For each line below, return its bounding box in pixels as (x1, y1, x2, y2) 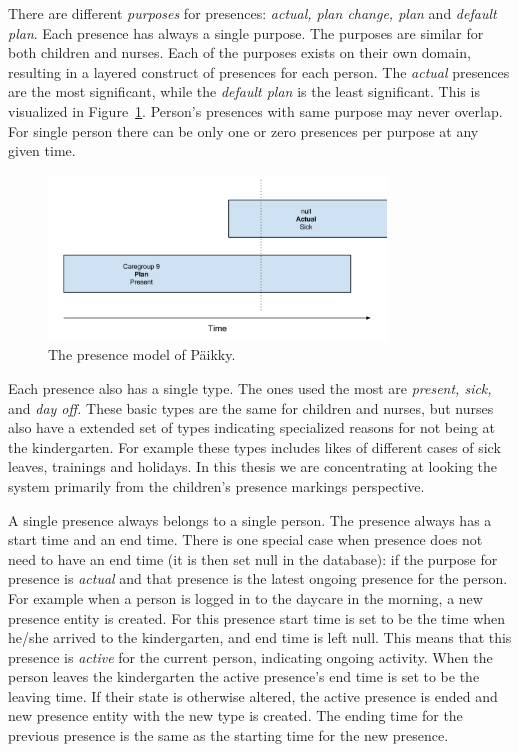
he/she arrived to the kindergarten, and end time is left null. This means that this (8, 627, 512, 648)
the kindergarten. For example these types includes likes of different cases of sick (8, 436, 501, 457)
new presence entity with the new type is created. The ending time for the (8, 705, 463, 726)
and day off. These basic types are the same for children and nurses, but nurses (8, 397, 494, 418)
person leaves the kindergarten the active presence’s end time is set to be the (8, 666, 480, 687)
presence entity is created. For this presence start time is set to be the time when (8, 607, 506, 628)
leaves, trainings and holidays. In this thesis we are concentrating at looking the (8, 456, 498, 477)
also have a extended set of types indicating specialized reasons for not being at (8, 417, 496, 438)
